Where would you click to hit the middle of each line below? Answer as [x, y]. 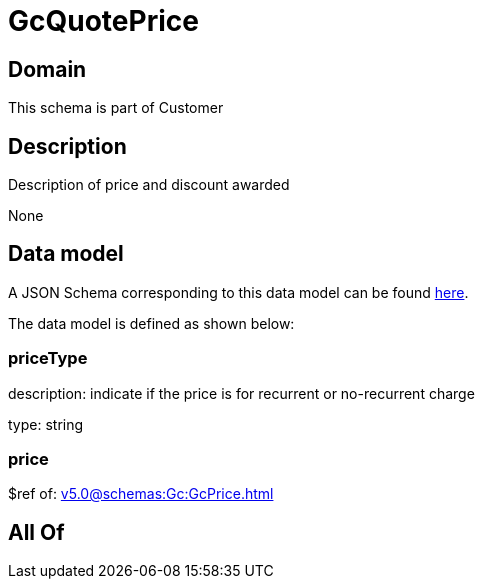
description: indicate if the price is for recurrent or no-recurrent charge [241, 393]
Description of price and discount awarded [149, 185]
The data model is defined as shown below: [151, 323]
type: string [46, 424]
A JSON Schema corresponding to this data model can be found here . [238, 292]
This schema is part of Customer [116, 108]
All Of [36, 532]
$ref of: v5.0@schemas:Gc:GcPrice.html [141, 494]
